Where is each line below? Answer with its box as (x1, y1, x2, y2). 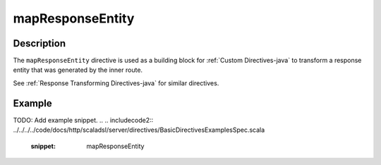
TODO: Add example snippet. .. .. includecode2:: (13, 116, 154, 124)
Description (13, 37, 66, 49)
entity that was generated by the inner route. (13, 66, 143, 74)
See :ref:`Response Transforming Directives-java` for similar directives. (13, 78, 219, 87)
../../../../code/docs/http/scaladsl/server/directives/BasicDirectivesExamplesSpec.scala (13, 126, 265, 134)
